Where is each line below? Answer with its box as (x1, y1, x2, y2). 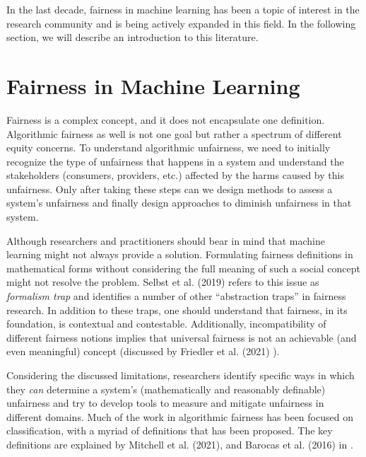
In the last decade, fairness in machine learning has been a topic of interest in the (6, 2, 360, 16)
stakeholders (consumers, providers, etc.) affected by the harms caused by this (6, 168, 344, 183)
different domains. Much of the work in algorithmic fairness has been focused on (6, 409, 353, 424)
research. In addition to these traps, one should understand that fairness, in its (6, 302, 348, 317)
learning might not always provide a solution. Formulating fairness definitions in (6, 247, 353, 262)
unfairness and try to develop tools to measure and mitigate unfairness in (6, 395, 324, 410)
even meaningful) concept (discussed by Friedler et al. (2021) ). (6, 344, 280, 359)
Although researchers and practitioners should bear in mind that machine (6, 233, 325, 248)
